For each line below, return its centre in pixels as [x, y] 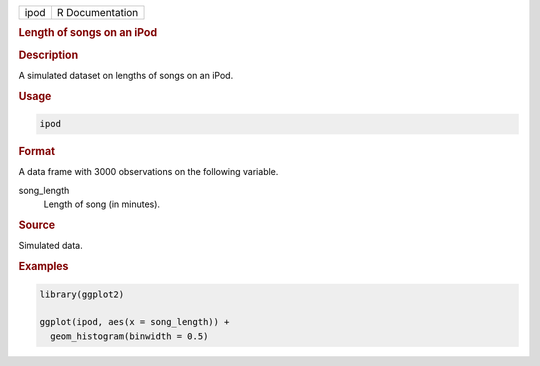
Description [48, 55]
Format [36, 152]
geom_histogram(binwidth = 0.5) [129, 336]
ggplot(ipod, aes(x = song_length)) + [134, 322]
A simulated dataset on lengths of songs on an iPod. [126, 75]
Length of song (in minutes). [101, 204]
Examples [43, 267]
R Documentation [97, 12]
